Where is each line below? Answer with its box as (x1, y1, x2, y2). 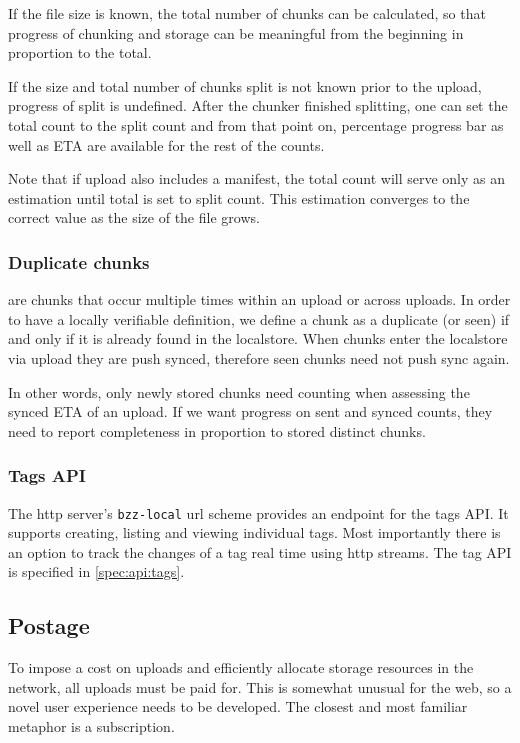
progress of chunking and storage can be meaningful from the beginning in (8, 22, 464, 43)
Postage (8, 610, 90, 641)
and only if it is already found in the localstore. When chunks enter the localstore (8, 328, 508, 349)
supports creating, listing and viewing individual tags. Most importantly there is (8, 522, 501, 543)
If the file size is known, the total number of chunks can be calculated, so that (8, 3, 486, 23)
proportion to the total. (8, 42, 152, 63)
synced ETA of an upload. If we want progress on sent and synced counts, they (8, 401, 493, 422)
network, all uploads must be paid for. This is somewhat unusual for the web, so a (8, 676, 512, 697)
